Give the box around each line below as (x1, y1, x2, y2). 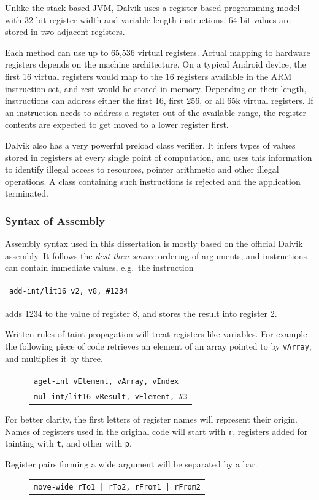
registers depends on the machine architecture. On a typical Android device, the (5, 58, 306, 71)
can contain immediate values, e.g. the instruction (5, 261, 194, 274)
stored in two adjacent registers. (5, 25, 125, 38)
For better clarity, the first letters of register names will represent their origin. (5, 413, 298, 426)
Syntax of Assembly (5, 213, 105, 228)
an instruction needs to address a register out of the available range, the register (5, 106, 307, 119)
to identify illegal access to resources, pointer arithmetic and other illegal (5, 163, 279, 176)
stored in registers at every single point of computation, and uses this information (5, 150, 312, 163)
